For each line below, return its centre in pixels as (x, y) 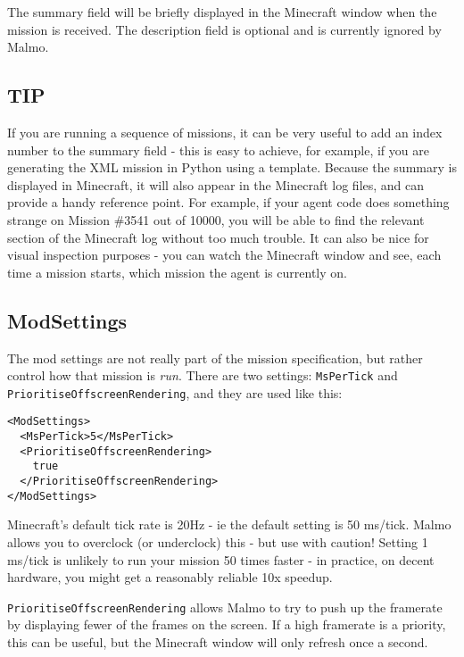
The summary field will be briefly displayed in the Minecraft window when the (222, 12)
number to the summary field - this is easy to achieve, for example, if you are (218, 150)
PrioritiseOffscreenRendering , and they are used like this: (175, 392)
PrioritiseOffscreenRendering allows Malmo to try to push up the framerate (225, 607)
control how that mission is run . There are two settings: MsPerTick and (203, 375)
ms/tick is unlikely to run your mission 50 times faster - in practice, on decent (221, 559)
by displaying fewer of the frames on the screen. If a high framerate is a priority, (227, 624)
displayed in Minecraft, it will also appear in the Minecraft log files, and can (216, 184)
